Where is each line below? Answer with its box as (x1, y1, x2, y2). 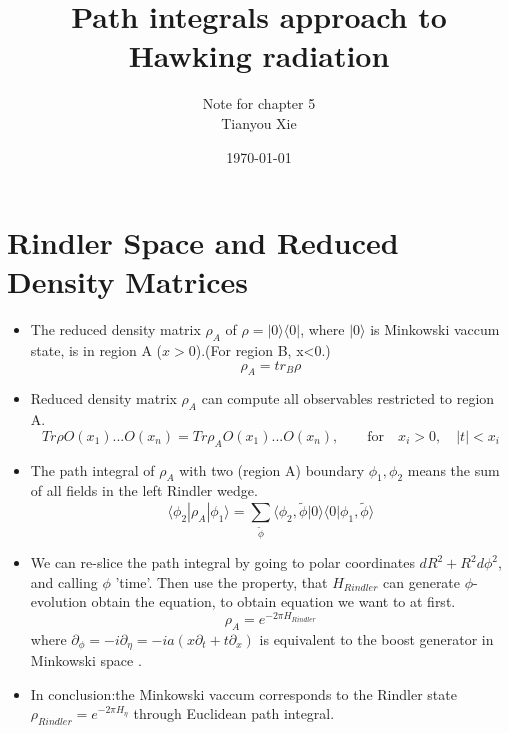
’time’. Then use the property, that (115, 571, 328, 592)
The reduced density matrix (30, 319, 201, 340)
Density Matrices (7, 261, 249, 302)
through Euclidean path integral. (133, 703, 335, 724)
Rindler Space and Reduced (7, 222, 399, 263)
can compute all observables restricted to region (201, 388, 495, 409)
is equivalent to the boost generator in (259, 628, 494, 649)
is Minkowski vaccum (370, 319, 500, 340)
